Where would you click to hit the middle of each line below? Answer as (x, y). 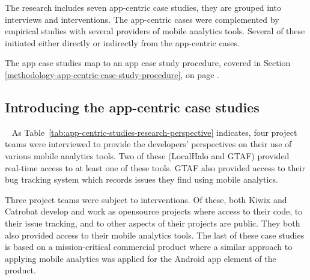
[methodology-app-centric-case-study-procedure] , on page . (112, 74)
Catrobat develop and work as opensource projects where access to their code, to (154, 211)
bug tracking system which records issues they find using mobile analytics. (141, 179)
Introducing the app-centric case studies (132, 107)
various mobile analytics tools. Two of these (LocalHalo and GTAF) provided (147, 155)
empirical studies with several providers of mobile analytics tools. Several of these (155, 31)
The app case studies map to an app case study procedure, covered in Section (148, 63)
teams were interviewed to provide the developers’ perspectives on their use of (148, 144)
